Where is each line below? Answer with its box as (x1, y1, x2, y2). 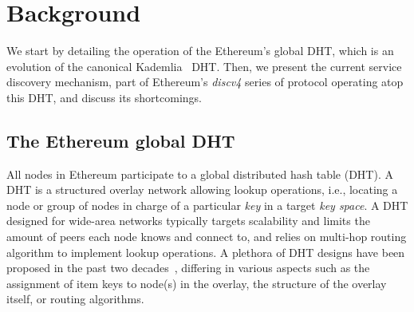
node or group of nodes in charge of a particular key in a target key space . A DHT (6, 196, 408, 213)
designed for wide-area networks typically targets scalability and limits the (6, 212, 370, 229)
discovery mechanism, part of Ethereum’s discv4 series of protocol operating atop (6, 73, 404, 90)
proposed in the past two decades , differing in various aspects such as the (6, 259, 370, 276)
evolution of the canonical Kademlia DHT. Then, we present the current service (6, 57, 402, 74)
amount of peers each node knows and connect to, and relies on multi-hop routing (6, 228, 407, 245)
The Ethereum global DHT (6, 128, 235, 152)
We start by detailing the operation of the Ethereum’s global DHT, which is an (6, 42, 394, 59)
